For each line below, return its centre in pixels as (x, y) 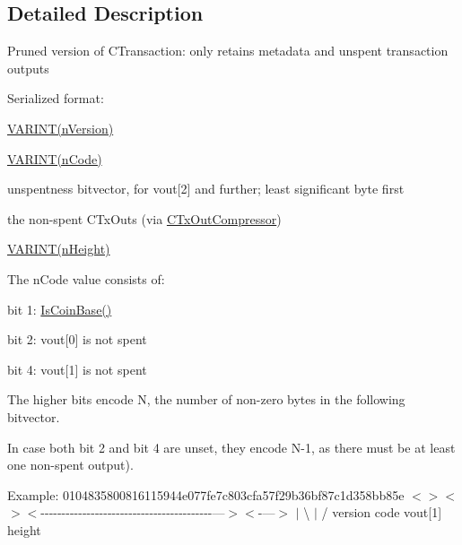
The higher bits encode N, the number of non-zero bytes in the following (206, 399)
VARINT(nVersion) (61, 128)
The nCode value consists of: (86, 278)
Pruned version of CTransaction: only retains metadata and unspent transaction (228, 51)
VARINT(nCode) (55, 158)
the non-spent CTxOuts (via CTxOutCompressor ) (144, 218)
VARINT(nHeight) (59, 249)
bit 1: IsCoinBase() (60, 309)
